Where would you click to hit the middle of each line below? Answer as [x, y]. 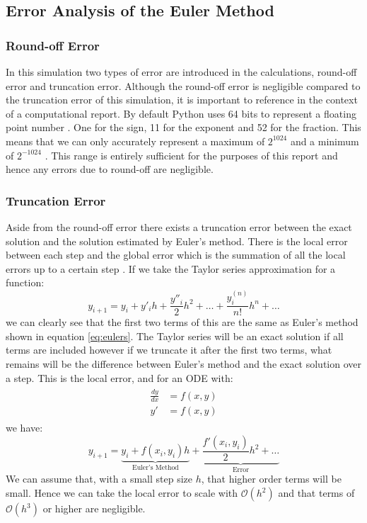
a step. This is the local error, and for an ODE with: [120, 377]
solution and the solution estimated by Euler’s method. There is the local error [177, 241]
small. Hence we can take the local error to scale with [122, 493]
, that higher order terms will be [271, 479]
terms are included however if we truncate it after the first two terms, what [169, 350]
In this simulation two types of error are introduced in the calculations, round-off [181, 72]
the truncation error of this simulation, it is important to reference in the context [182, 100]
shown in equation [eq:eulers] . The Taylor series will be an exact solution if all [175, 336]
